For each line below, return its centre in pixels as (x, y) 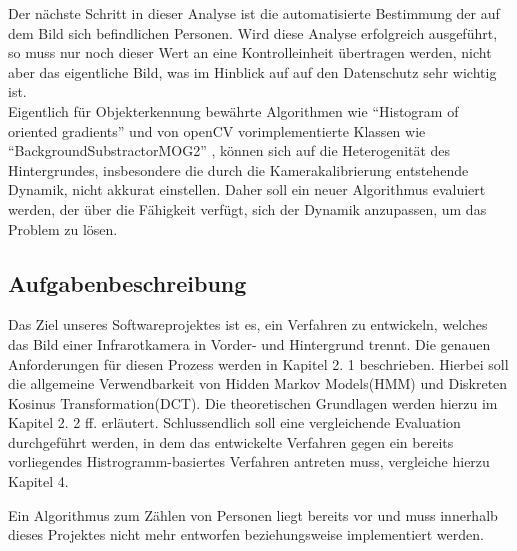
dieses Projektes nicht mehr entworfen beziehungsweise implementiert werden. (246, 534)
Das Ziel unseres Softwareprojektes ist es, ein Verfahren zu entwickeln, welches (248, 324)
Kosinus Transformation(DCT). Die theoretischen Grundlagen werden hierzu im (253, 402)
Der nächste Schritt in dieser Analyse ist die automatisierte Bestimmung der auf (254, 13)
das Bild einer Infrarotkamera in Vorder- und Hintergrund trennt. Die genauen (249, 343)
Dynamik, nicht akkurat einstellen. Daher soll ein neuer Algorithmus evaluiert (247, 189)
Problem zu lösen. (63, 228)
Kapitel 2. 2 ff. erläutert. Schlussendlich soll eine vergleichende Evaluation (234, 422)
